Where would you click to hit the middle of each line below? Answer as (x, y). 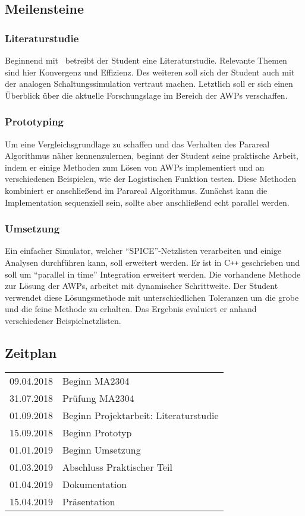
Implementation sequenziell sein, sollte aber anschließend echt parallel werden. (147, 202)
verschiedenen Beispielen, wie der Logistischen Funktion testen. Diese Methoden (151, 179)
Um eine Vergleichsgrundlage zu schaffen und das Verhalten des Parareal (137, 144)
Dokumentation (95, 484)
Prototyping (34, 122)
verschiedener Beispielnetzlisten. (63, 320)
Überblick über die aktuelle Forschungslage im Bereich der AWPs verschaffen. (146, 95)
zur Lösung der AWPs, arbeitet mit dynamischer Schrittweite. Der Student (142, 286)
